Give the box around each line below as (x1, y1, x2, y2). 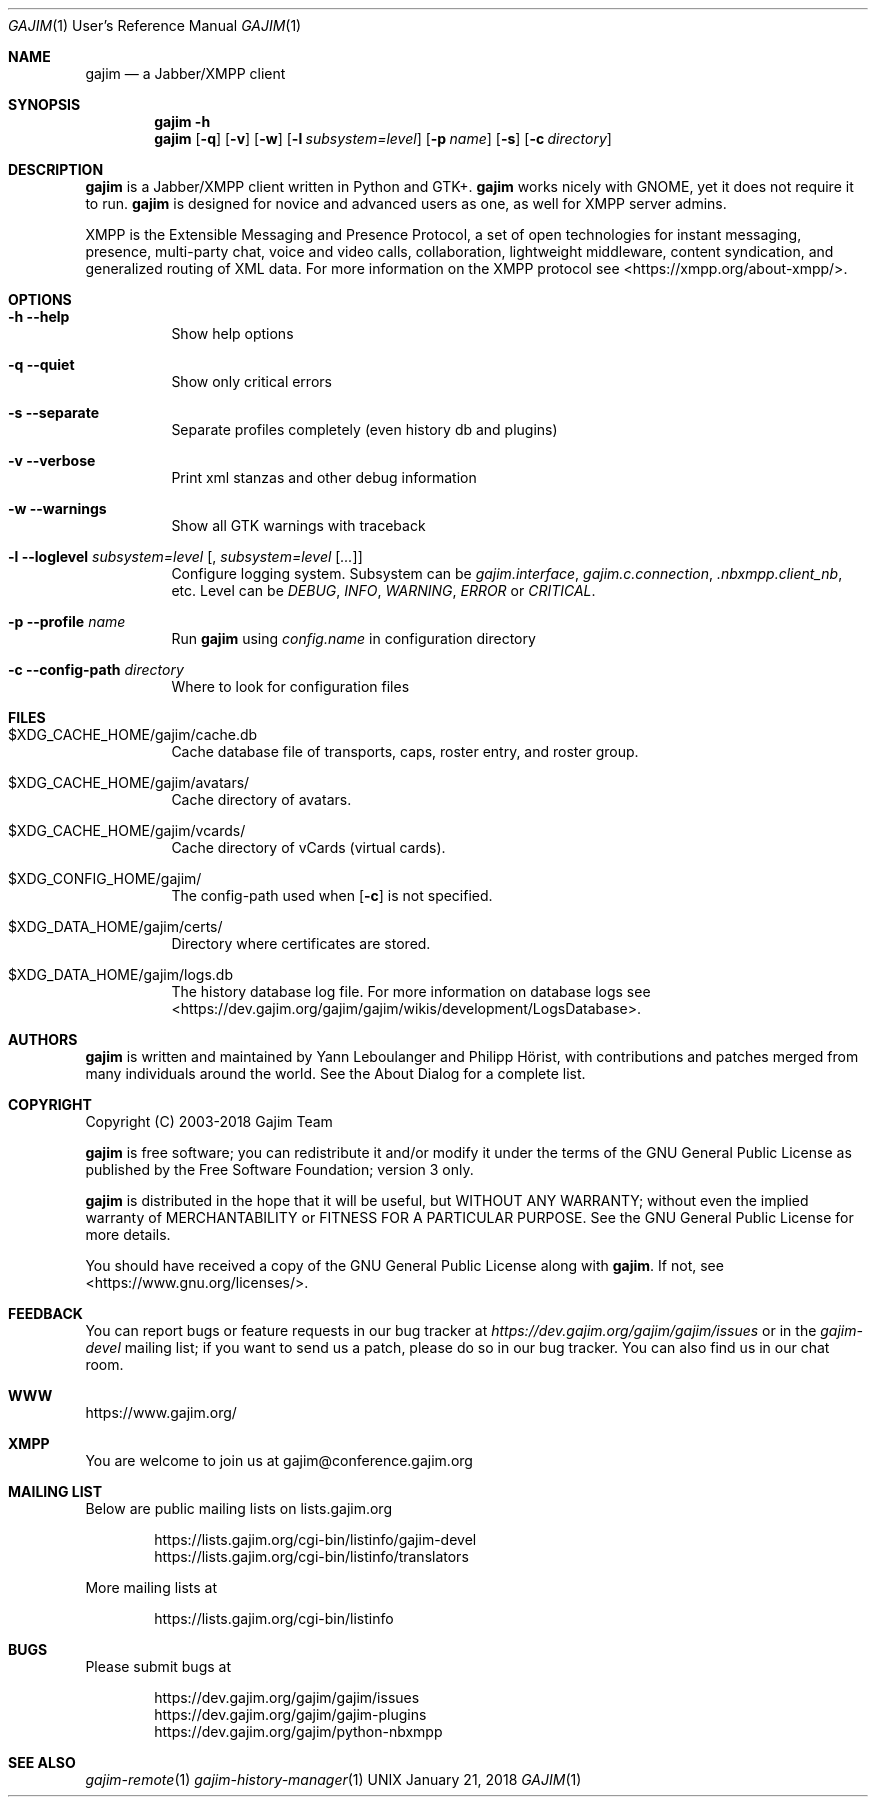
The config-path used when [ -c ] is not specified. (171, 887, 493, 904)
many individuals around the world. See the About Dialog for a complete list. (85, 1065, 586, 1082)
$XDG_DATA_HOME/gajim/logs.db (8, 966, 233, 983)
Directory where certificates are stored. (171, 935, 431, 952)
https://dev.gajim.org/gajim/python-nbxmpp (154, 1723, 443, 1740)
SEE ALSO (8, 1754, 76, 1771)
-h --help (8, 308, 70, 325)
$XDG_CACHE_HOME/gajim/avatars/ (8, 774, 250, 791)
